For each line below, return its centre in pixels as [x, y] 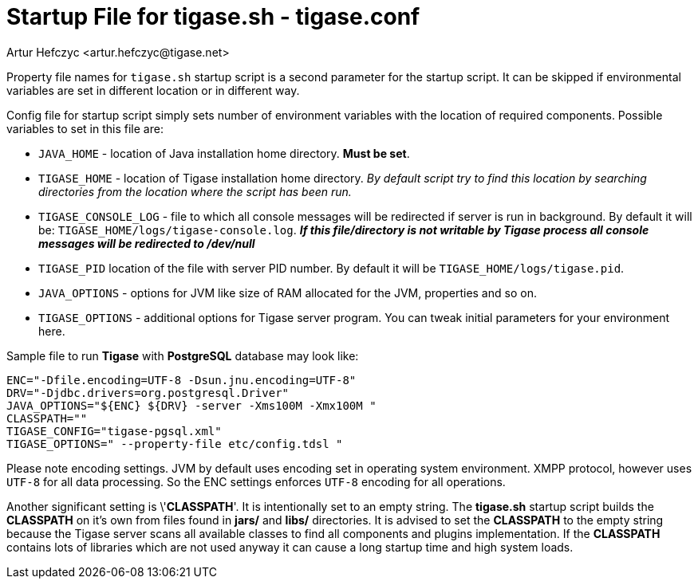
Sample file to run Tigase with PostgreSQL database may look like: [183, 355]
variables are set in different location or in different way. [153, 90]
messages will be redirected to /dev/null [147, 243]
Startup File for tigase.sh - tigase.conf [213, 17]
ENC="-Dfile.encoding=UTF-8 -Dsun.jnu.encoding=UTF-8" [181, 380]
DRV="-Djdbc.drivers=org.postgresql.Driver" [148, 393]
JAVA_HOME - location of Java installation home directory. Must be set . [224, 153]
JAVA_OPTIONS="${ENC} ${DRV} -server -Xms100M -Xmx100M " [191, 405]
